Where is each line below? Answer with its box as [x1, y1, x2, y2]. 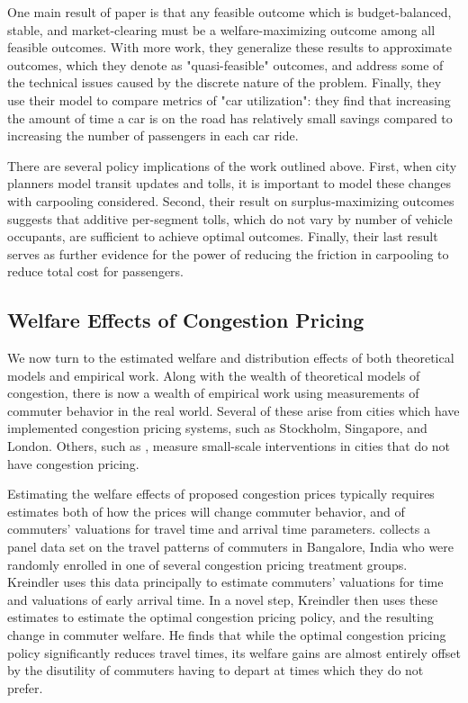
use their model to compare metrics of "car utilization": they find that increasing [7, 90, 451, 109]
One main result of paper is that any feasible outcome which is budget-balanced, [7, 3, 452, 21]
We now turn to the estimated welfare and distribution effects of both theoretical [7, 348, 454, 367]
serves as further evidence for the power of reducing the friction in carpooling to [7, 244, 449, 263]
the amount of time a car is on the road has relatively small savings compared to [7, 108, 453, 127]
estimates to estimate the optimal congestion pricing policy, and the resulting [7, 608, 434, 626]
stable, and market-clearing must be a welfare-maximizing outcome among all [7, 20, 436, 39]
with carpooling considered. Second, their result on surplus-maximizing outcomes [7, 191, 454, 210]
